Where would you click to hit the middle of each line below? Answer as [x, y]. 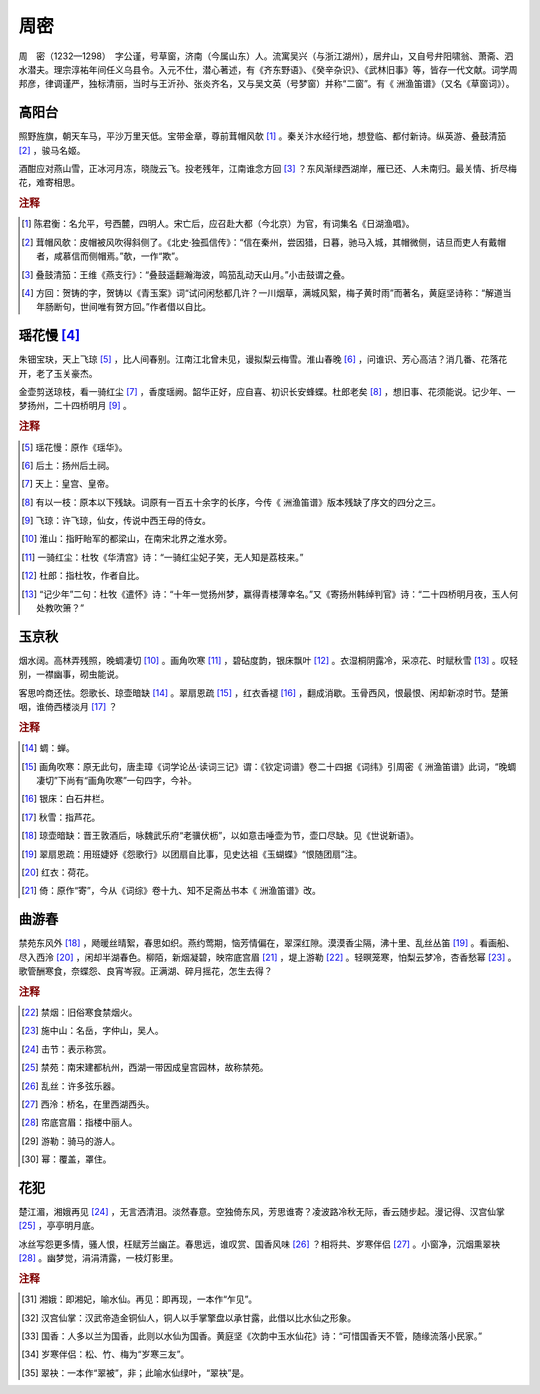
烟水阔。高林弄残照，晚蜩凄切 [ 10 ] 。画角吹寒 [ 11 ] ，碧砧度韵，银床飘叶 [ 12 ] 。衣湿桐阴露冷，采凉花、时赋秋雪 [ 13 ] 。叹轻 [268, 660]
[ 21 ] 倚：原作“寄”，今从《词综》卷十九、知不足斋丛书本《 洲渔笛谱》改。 [171, 891]
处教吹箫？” [60, 608]
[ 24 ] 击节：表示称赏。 [66, 1049]
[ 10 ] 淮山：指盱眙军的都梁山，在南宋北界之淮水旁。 [127, 539]
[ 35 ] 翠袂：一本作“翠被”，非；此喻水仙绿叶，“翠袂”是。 [135, 1372]
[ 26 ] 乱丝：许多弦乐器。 [70, 1086]
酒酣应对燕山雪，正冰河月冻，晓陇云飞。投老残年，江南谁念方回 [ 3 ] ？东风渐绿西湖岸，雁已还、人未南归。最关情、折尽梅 [267, 169]
